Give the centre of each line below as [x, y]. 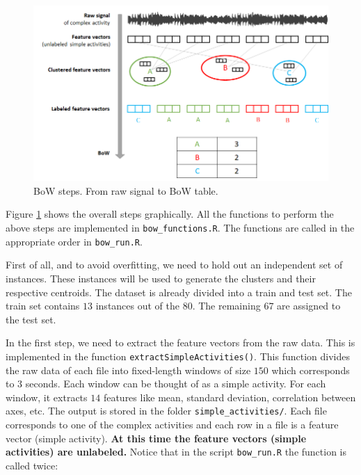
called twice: [32, 465]
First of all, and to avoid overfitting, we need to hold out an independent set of [174, 265]
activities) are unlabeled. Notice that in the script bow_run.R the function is [176, 452]
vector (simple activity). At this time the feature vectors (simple [156, 438]
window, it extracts [47, 397]
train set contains [43, 306]
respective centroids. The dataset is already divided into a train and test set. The [179, 292]
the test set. [31, 319]
